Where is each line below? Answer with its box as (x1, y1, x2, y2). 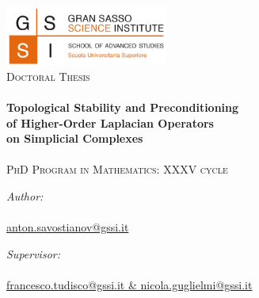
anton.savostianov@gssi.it (6, 219, 129, 235)
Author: (6, 187, 44, 204)
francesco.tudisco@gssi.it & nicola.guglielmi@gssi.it (6, 276, 253, 292)
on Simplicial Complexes (6, 130, 143, 147)
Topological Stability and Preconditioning (6, 98, 239, 115)
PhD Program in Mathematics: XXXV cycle (6, 161, 228, 178)
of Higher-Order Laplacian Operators (6, 114, 214, 131)
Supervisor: (6, 245, 60, 262)
